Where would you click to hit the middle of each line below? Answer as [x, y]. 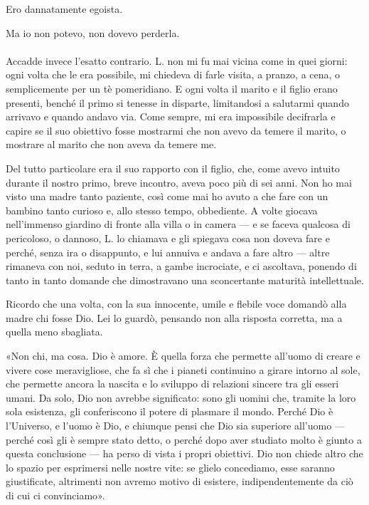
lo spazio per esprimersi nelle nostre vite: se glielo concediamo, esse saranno [170, 467]
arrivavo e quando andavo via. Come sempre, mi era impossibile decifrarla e [171, 116]
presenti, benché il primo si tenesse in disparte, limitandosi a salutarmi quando [177, 102]
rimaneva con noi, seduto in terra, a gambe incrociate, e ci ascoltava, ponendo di [181, 266]
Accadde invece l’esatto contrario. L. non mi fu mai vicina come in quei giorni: [177, 60]
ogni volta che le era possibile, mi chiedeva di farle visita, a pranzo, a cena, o [173, 74]
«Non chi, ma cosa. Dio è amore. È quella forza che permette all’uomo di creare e [183, 356]
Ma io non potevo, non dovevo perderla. [93, 32]
